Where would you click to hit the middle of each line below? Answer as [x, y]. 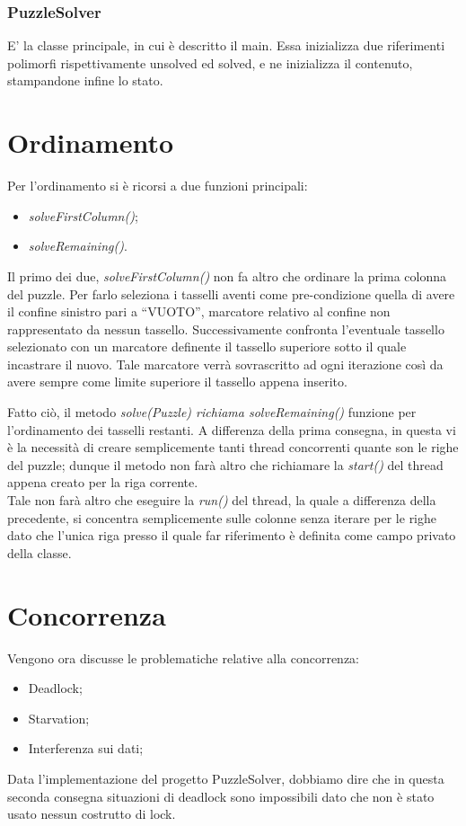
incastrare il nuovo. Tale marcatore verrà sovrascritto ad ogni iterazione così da [225, 364]
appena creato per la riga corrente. [103, 482]
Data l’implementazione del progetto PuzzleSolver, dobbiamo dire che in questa [226, 778]
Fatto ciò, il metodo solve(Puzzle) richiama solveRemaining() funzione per [212, 412]
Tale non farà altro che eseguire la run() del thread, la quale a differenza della [222, 500]
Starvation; [59, 718]
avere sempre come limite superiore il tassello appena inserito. [177, 382]
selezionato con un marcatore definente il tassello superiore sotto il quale [207, 346]
